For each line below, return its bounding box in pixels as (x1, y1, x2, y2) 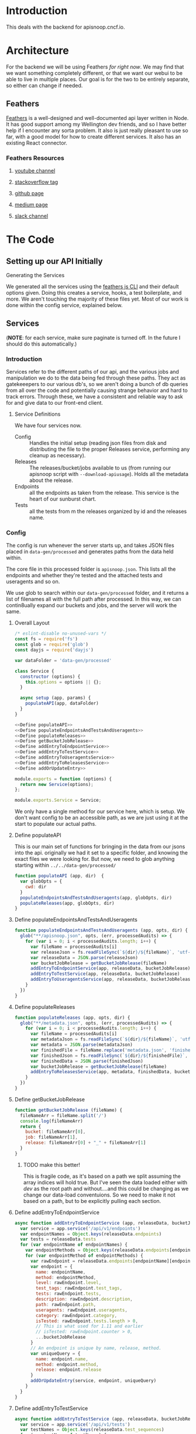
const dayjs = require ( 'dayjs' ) (14, 647, 94, 653)
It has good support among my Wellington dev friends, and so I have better (6, 120, 187, 127)
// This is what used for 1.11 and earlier (36, 1323, 143, 1329)
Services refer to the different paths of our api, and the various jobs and (6, 368, 180, 375)
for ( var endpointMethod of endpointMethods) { (25, 1253, 143, 1259)
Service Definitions (14, 411, 61, 418)
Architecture (6, 44, 69, 57)
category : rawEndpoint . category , (36, 1312, 118, 1318)
